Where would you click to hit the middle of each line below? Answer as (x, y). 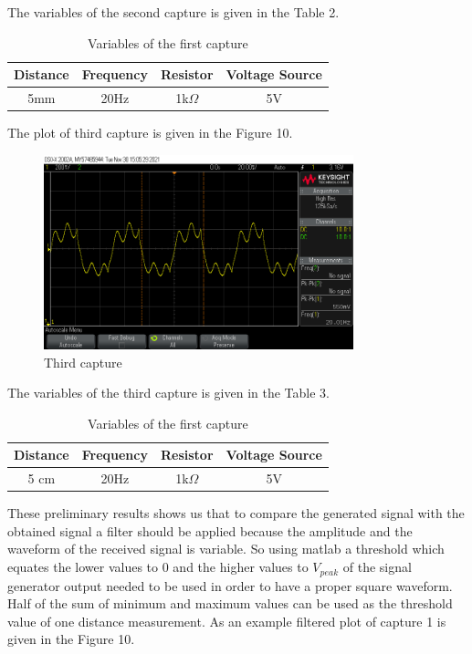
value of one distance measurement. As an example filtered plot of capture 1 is (227, 621)
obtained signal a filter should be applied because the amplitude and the (210, 530)
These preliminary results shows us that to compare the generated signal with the (236, 513)
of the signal (377, 567)
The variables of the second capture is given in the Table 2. (173, 12)
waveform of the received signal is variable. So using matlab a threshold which (226, 549)
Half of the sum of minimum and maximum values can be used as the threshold (230, 603)
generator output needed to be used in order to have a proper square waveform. (230, 585)
